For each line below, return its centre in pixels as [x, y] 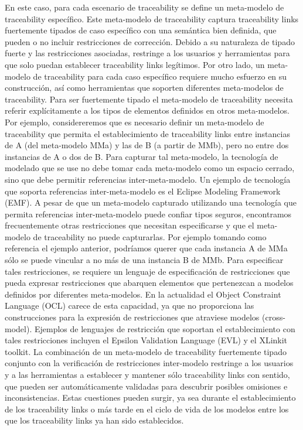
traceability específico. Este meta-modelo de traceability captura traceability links [152, 18]
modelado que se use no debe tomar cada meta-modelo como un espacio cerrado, [150, 168]
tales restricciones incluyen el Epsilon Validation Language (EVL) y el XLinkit [146, 340]
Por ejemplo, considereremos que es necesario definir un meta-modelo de [135, 122]
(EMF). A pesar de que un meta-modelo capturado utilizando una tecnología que [151, 202]
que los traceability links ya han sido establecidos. [94, 420]
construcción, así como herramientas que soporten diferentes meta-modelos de [144, 88]
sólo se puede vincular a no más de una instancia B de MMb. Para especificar [144, 260]
